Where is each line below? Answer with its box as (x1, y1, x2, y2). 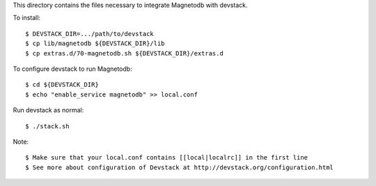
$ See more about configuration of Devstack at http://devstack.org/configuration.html (25, 163, 334, 171)
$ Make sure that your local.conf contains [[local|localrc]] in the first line (25, 153, 308, 162)
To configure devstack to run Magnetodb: (13, 65, 132, 73)
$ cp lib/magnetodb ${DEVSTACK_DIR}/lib (25, 40, 165, 48)
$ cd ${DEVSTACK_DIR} (25, 81, 99, 89)
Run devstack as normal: (13, 106, 84, 115)
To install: (13, 14, 41, 22)
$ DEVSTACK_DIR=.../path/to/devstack (25, 30, 155, 37)
